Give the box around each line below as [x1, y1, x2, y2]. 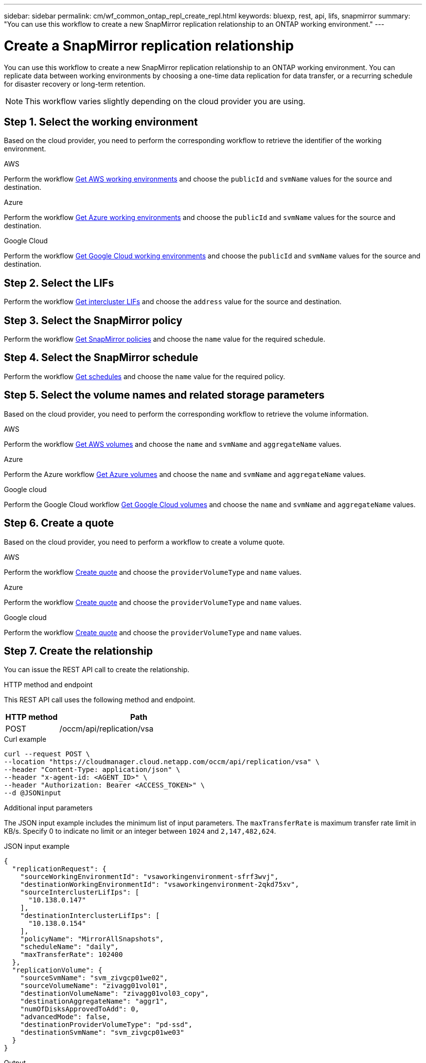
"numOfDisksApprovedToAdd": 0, [20, 1005, 140, 1013]
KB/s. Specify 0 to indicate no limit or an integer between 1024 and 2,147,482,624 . [4, 827, 276, 836]
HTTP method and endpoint [4, 680, 93, 689]
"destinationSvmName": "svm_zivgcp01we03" [20, 1028, 184, 1037]
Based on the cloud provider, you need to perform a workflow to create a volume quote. [4, 537, 285, 546]
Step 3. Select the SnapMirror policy [4, 314, 182, 327]
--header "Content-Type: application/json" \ [4, 766, 180, 774]
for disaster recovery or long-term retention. [4, 79, 145, 88]
